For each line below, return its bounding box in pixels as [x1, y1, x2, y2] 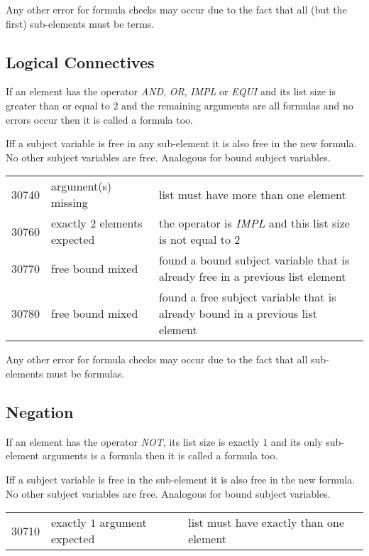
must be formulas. [46, 365, 125, 380]
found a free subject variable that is [158, 289, 336, 306]
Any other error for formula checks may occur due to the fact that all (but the [6, 2, 347, 16]
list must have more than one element [158, 186, 346, 203]
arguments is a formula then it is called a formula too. [42, 448, 278, 463]
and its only [270, 434, 323, 449]
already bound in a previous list [158, 305, 317, 322]
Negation [6, 400, 74, 422]
